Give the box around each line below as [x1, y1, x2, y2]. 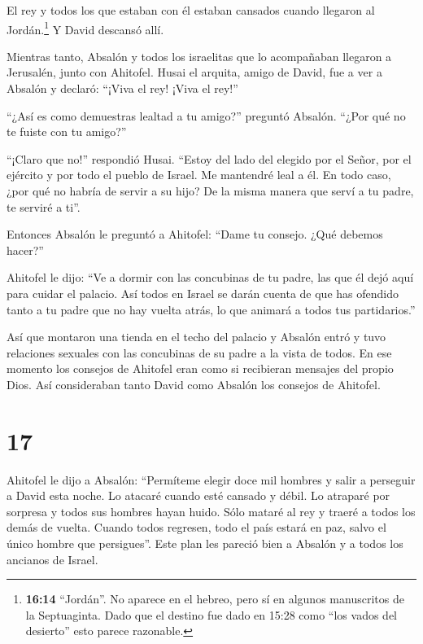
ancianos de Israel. [7, 550, 98, 567]
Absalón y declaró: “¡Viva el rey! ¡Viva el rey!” [7, 80, 238, 97]
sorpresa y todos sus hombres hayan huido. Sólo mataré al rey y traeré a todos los [7, 502, 416, 519]
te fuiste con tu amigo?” [7, 123, 127, 140]
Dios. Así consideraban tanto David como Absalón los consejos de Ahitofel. [7, 375, 381, 392]
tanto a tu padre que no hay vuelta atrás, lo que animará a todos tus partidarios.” [7, 300, 416, 318]
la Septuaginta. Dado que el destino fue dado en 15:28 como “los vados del [25, 606, 397, 623]
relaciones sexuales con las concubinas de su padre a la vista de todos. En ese [7, 344, 392, 361]
